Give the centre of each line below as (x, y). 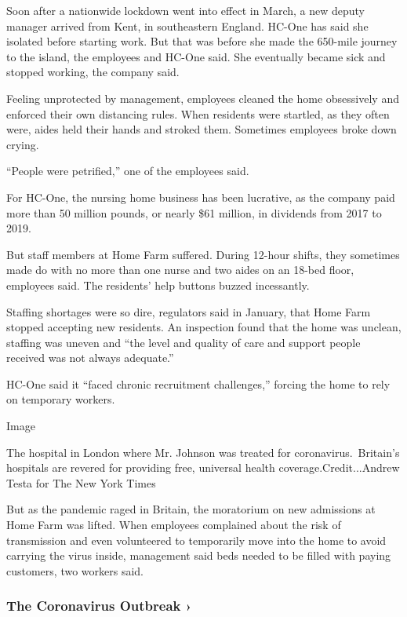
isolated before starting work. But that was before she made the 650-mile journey (202, 41)
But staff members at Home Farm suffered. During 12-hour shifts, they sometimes (203, 254)
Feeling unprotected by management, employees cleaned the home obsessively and (203, 98)
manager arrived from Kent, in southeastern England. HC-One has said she (187, 26)
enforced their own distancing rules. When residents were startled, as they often (198, 113)
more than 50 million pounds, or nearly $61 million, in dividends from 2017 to (194, 212)
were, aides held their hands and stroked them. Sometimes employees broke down (202, 129)
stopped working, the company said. (93, 72)
